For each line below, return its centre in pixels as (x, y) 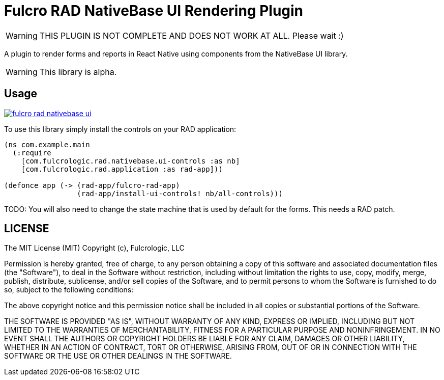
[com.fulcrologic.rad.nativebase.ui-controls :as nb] (130, 161)
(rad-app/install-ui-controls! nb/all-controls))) (180, 193)
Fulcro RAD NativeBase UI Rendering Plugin (154, 11)
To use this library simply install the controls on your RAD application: (120, 129)
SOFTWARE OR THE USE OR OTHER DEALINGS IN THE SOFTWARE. (118, 356)
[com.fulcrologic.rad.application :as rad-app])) (122, 169)
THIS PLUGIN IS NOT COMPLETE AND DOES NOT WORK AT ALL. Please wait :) (191, 35)
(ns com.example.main (47, 144)
